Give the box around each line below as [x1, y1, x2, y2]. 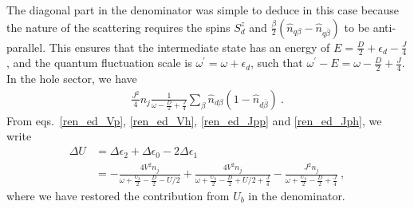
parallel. [6, 38, 46, 55]
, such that [250, 54, 303, 71]
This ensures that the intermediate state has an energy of [49, 38, 330, 55]
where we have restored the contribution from [6, 187, 230, 203]
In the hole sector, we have [6, 70, 137, 87]
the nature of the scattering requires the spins [6, 18, 231, 35]
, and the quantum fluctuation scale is [6, 54, 192, 71]
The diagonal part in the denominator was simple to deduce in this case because [6, 2, 399, 18]
